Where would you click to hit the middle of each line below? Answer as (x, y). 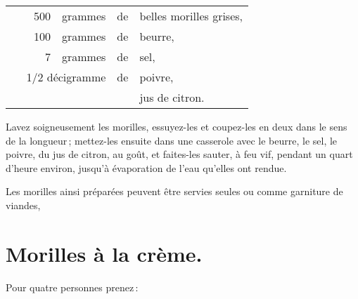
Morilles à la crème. (104, 253)
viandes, (23, 205)
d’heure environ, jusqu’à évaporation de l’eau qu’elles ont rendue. (146, 167)
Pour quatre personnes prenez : (72, 287)
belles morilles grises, (191, 16)
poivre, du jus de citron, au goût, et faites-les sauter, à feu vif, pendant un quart (179, 154)
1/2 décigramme (66, 77)
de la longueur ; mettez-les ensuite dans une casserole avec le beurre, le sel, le (172, 140)
